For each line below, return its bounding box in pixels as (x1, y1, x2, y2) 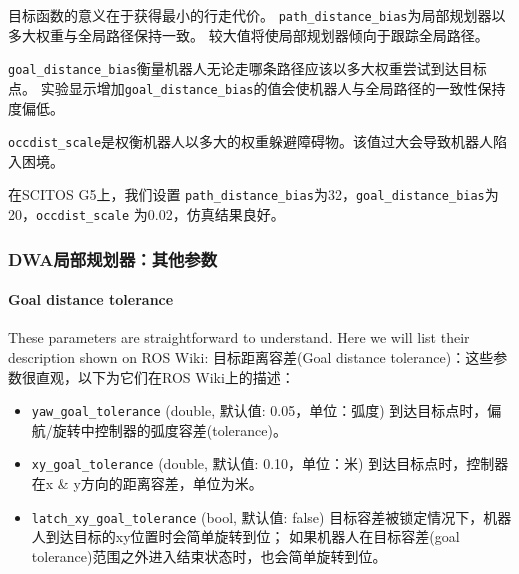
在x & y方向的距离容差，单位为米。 (31, 473, 263, 494)
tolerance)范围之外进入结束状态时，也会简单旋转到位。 (31, 545, 387, 566)
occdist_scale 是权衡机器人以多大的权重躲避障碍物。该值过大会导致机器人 (8, 131, 494, 152)
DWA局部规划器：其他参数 (8, 246, 218, 271)
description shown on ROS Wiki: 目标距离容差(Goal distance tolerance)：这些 (8, 346, 494, 367)
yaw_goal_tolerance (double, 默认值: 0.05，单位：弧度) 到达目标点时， (31, 400, 488, 421)
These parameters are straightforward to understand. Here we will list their (8, 327, 470, 348)
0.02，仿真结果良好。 (147, 204, 285, 225)
